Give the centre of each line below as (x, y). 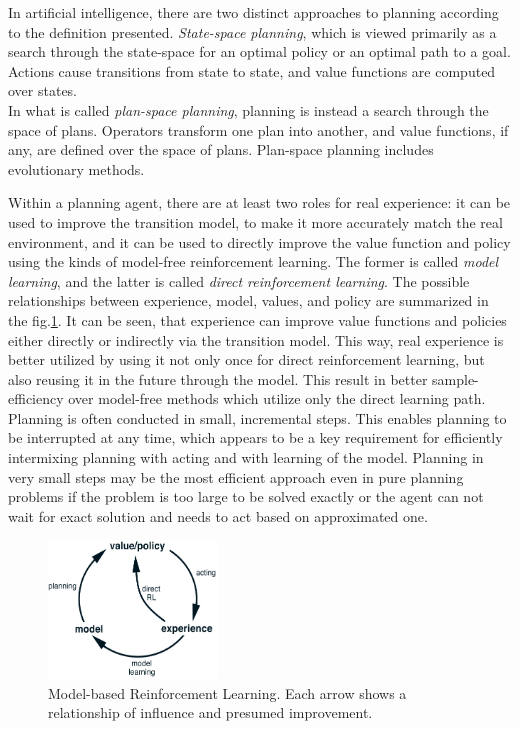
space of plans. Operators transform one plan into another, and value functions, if (258, 129)
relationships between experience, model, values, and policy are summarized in (248, 300)
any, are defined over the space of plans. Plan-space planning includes (221, 149)
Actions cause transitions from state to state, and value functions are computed (252, 70)
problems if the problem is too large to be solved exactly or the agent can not (246, 496)
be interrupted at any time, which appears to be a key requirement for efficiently (255, 437)
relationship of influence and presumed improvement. (210, 712)
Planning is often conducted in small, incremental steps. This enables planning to (257, 417)
